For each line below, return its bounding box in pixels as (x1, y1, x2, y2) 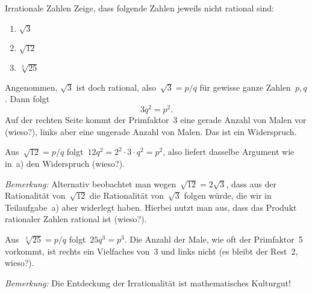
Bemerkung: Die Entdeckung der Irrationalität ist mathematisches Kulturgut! (5, 276, 291, 289)
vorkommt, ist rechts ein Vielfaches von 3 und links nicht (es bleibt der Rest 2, (5, 244, 298, 257)
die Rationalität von (90, 189, 164, 202)
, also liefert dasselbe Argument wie (163, 145, 295, 158)
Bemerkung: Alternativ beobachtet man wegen (5, 177, 176, 190)
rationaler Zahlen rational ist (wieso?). (5, 213, 147, 225)
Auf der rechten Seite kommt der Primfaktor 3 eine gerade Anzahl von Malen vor (5, 113, 307, 126)
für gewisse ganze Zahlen (199, 80, 291, 93)
